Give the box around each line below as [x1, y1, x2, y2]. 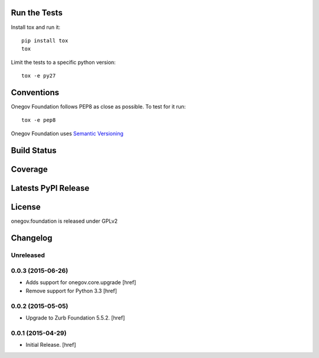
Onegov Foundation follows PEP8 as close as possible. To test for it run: [11, 103, 186, 110]
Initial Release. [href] [25, 341, 76, 349]
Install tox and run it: [11, 24, 61, 31]
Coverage [11, 164, 48, 174]
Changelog [11, 233, 53, 243]
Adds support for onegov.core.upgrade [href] [25, 279, 136, 286]
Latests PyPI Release [11, 183, 90, 193]
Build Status [11, 145, 57, 155]
